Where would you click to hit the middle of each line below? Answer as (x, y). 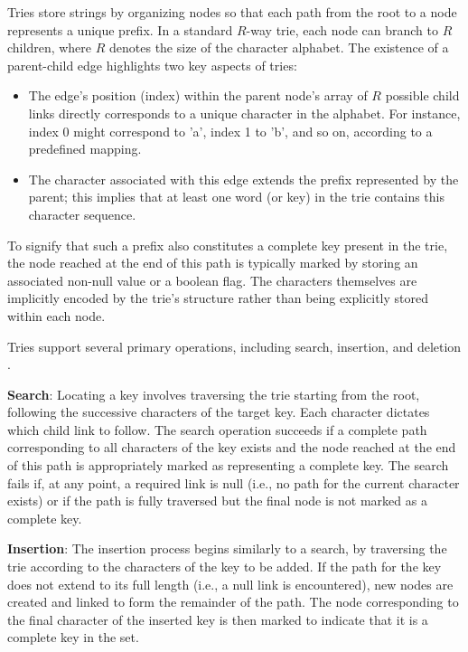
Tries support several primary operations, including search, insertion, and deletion (234, 346)
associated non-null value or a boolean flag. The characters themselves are (212, 280)
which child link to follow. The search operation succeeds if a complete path (217, 429)
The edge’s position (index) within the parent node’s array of (198, 95)
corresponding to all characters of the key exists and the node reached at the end (232, 447)
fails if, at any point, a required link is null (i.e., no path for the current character (234, 482)
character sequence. (82, 214)
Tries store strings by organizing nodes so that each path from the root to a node (232, 12)
